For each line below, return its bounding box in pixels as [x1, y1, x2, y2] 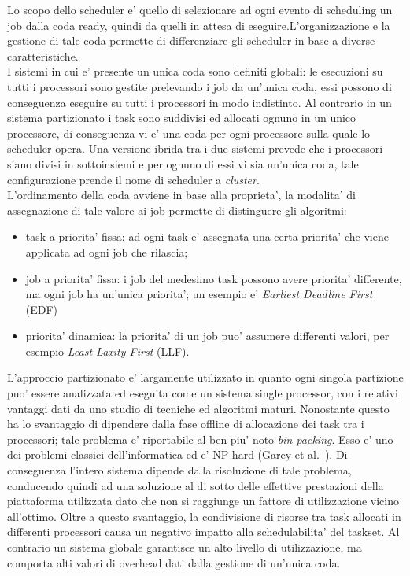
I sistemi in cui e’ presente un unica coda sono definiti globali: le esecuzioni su [7, 63, 383, 79]
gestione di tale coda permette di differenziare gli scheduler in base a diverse [7, 32, 375, 49]
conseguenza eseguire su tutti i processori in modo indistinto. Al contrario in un [7, 94, 392, 110]
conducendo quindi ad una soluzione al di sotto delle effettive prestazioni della [7, 477, 384, 493]
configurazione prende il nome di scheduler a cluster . [7, 171, 260, 187]
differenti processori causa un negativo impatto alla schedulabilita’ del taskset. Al [7, 523, 400, 540]
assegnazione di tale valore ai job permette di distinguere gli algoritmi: [7, 201, 347, 218]
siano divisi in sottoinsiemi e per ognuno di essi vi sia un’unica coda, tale [7, 155, 359, 172]
